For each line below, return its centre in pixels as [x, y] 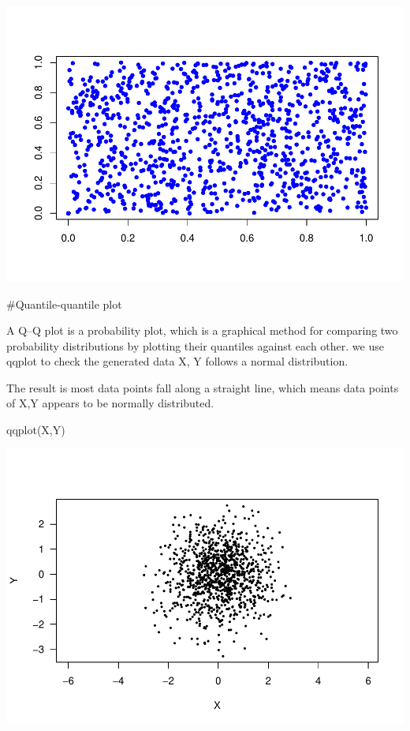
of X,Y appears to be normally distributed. [110, 403]
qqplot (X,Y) [36, 430]
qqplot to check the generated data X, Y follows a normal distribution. [177, 361]
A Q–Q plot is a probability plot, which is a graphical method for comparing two [202, 330]
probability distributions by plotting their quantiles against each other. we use [195, 345]
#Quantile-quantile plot [64, 304]
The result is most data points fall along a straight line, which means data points [203, 387]
